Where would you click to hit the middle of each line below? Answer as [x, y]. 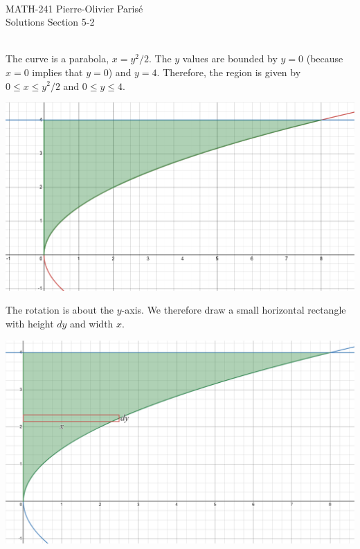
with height [30, 323]
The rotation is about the [60, 310]
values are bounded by [230, 58]
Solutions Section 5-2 [50, 22]
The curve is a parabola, [57, 58]
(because [325, 58]
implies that [57, 72]
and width [92, 323]
